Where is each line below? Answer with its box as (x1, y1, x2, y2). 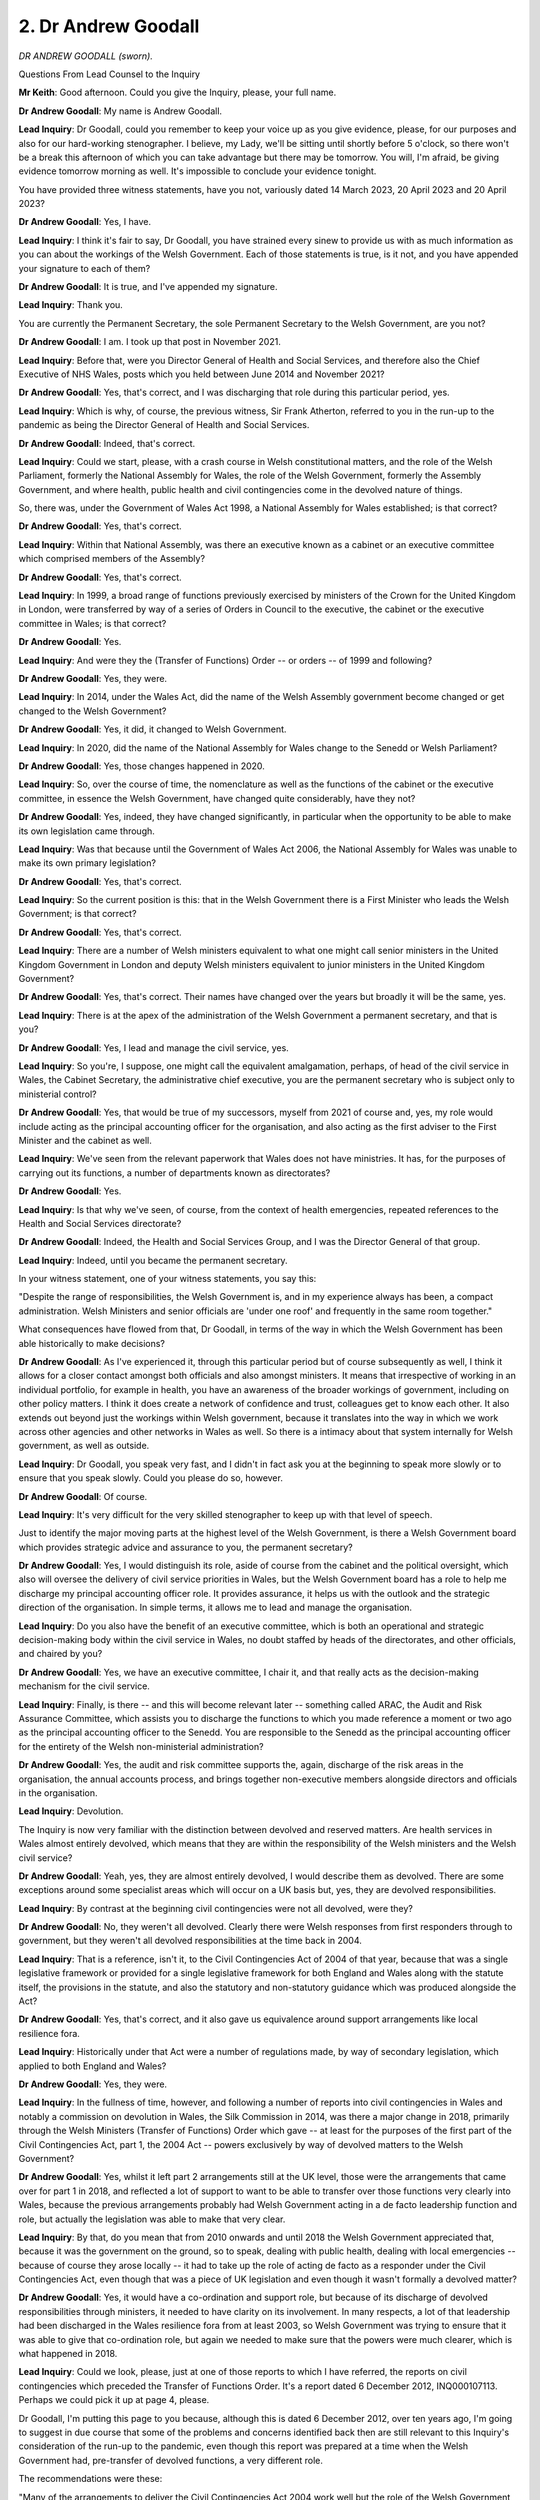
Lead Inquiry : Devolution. (18, 1805, 124, 1817)
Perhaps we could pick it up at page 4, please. (18, 2394, 210, 2406)
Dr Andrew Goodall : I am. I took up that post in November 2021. (18, 336, 282, 348)
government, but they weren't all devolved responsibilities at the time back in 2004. (18, 1935, 362, 1947)
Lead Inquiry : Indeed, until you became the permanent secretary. (18, 1254, 289, 1266)
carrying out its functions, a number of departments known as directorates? (18, 1166, 331, 1179)
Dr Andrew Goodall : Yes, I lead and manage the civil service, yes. (18, 1041, 289, 1054)
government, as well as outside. (18, 1440, 150, 1452)
